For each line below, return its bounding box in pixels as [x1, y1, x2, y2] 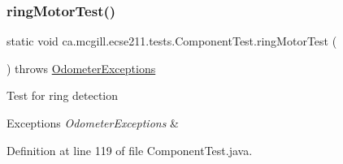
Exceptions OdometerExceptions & [7, 114, 179, 131]
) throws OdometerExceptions [7, 59, 156, 76]
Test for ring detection [7, 87, 119, 104]
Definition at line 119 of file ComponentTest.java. [7, 141, 253, 158]
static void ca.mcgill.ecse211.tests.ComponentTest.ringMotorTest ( [7, 32, 337, 50]
